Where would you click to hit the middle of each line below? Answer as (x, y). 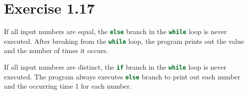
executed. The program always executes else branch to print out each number (122, 76)
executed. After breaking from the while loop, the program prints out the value (124, 41)
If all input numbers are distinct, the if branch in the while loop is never (115, 67)
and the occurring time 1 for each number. (68, 86)
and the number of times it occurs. (56, 50)
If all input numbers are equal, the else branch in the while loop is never (115, 31)
